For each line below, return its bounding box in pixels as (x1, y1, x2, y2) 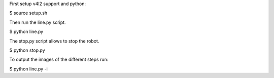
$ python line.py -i (9, 66, 48, 72)
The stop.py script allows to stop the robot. (9, 38, 99, 44)
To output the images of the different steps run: (9, 56, 109, 63)
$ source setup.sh (9, 10, 48, 16)
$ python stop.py (9, 47, 45, 53)
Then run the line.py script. (9, 19, 66, 25)
